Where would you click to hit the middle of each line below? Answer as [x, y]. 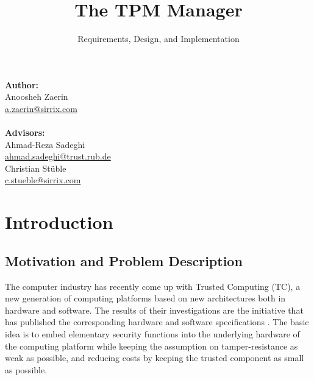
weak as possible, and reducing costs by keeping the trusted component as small [155, 358]
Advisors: [25, 132]
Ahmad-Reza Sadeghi [45, 144]
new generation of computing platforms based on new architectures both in [145, 298]
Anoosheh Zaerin [37, 97]
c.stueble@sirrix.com [43, 180]
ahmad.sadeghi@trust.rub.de [58, 156]
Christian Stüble [36, 168]
